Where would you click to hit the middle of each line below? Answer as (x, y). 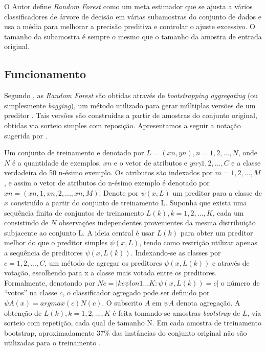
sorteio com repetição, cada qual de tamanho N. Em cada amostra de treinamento (133, 323)
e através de (231, 262)
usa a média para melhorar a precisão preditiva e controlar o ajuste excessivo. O (130, 26)
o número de (240, 282)
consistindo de (26, 223)
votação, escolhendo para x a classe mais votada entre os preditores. (110, 273)
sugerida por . (26, 135)
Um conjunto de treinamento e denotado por (74, 153)
